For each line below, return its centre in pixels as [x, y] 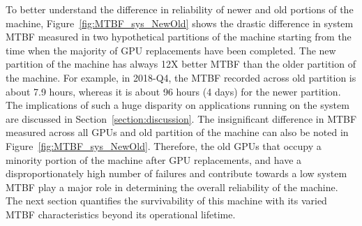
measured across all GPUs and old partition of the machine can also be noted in [177, 132]
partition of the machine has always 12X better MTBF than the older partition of [181, 64]
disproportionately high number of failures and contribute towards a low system [176, 173]
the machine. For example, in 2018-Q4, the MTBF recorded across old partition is [181, 77]
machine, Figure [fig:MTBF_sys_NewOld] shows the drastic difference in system [180, 23]
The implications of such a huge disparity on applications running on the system [178, 105]
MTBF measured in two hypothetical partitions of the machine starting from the [179, 37]
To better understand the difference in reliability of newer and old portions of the [180, 9]
